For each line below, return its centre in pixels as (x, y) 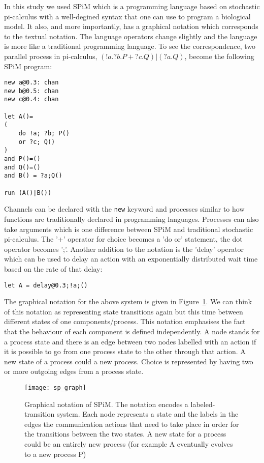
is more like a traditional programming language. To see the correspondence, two (130, 46)
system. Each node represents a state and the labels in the (147, 414)
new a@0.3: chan (31, 83)
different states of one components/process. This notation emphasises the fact (125, 321)
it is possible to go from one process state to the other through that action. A (125, 351)
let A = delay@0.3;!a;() (46, 285)
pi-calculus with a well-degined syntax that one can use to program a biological (127, 16)
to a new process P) (55, 454)
